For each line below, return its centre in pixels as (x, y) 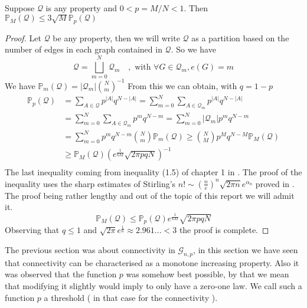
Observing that (32, 230)
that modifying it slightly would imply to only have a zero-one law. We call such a (153, 286)
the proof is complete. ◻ (224, 230)
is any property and (81, 8)
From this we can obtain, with (182, 85)
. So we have (193, 49)
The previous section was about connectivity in (90, 250)
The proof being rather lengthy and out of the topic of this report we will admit (150, 195)
